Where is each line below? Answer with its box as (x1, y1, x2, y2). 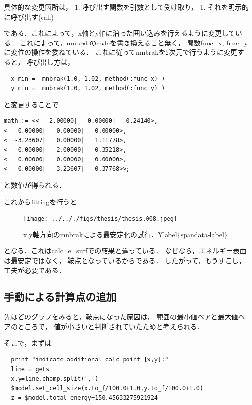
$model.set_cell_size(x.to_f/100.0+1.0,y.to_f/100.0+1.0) (11, 384, 204, 392)
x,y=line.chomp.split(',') (11, 375, 99, 382)
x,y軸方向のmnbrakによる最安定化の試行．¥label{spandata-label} (23, 229, 228, 239)
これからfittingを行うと (4, 196, 77, 206)
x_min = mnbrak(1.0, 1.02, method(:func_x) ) (11, 75, 165, 82)
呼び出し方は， (26, 56, 75, 67)
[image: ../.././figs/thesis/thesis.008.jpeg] (23, 215, 177, 223)
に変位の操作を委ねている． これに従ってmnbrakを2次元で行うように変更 (4, 47, 237, 57)
